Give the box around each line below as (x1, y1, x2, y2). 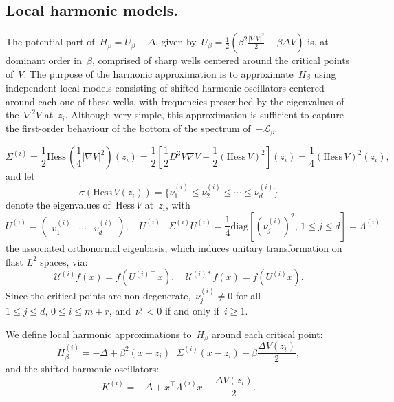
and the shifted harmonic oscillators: (6, 361, 160, 376)
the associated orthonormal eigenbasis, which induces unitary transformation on (6, 240, 342, 255)
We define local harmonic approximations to (6, 326, 192, 341)
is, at (307, 34, 329, 49)
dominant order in (6, 53, 82, 67)
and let (6, 169, 35, 183)
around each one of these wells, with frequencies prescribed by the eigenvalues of (6, 94, 344, 108)
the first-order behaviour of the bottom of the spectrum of (6, 121, 251, 136)
